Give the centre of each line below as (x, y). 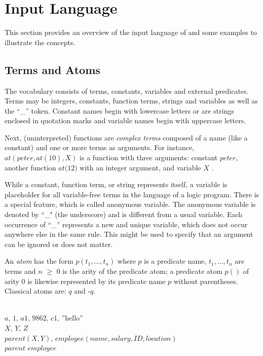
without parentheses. (206, 281)
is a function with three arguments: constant (149, 157)
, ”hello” (70, 318)
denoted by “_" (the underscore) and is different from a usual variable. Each (124, 214)
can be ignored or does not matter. (59, 244)
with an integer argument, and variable (140, 167)
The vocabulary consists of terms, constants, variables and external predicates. (127, 91)
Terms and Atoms (52, 69)
